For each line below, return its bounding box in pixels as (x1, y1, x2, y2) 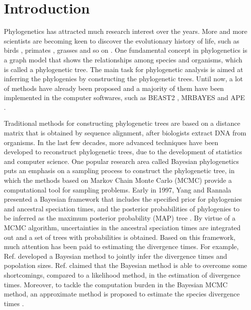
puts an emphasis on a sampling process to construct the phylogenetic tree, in (4, 165, 235, 176)
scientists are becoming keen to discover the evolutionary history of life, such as (4, 35, 239, 45)
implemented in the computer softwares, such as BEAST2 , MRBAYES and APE (4, 92, 245, 103)
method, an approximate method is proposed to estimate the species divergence (4, 289, 240, 299)
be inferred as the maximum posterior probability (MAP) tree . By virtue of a (4, 213, 236, 223)
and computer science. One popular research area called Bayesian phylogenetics (4, 156, 239, 166)
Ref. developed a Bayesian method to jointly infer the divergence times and (4, 251, 227, 261)
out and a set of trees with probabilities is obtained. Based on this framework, (4, 232, 236, 242)
